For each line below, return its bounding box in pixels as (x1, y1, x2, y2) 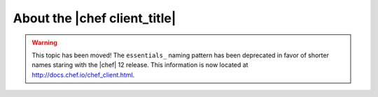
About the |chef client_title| (13, 10, 176, 26)
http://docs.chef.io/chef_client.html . (31, 70, 135, 79)
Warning (31, 38, 57, 47)
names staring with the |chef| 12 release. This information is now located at (31, 61, 248, 69)
